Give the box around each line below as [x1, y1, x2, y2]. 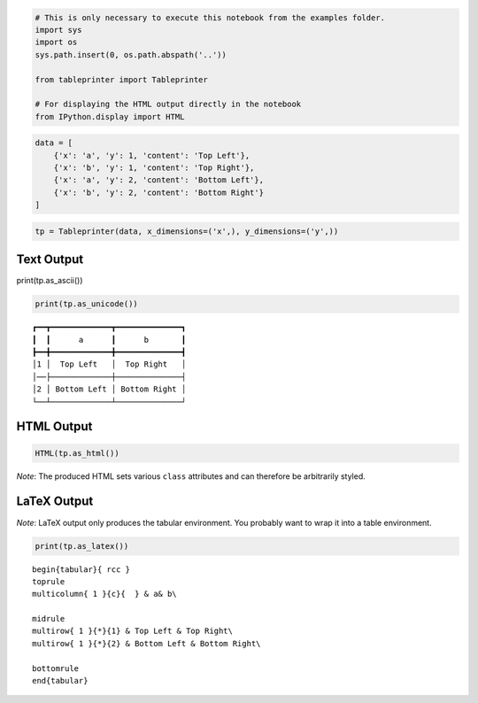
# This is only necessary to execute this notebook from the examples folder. [35, 12, 385, 22]
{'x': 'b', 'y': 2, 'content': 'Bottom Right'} [53, 187, 265, 197]
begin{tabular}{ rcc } [32, 564, 131, 575]
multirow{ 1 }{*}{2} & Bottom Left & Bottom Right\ [32, 638, 261, 648]
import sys [35, 25, 82, 35]
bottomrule [32, 663, 80, 673]
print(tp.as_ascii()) [16, 275, 83, 286]
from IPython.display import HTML [35, 112, 185, 121]
